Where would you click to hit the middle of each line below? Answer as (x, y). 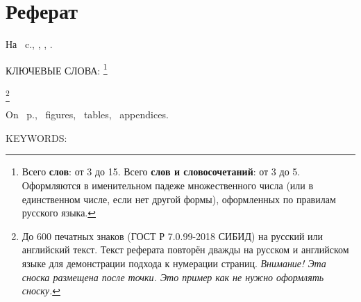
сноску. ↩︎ (41, 291)
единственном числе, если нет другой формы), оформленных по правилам (179, 199)
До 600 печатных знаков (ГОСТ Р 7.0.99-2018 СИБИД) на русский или (173, 236)
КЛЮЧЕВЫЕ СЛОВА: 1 (57, 69)
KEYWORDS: (36, 137)
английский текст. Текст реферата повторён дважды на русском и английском (185, 249)
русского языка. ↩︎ (59, 213)
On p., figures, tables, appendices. (87, 114)
